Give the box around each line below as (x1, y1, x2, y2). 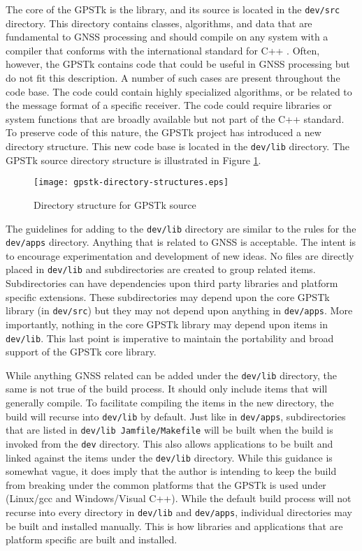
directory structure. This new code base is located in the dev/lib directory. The (6, 139, 350, 153)
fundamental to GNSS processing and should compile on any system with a (6, 29, 328, 44)
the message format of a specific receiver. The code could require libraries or (6, 98, 332, 112)
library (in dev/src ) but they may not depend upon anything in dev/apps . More (6, 303, 353, 318)
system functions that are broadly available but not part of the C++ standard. (6, 111, 345, 126)
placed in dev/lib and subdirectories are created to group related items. (6, 262, 316, 277)
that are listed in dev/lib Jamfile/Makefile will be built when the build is (6, 423, 333, 437)
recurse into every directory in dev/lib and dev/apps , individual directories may (6, 505, 352, 519)
